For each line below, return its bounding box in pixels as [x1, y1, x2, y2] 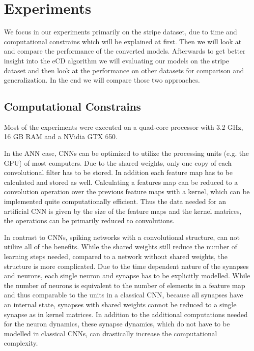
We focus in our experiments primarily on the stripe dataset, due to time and [4, 27, 237, 37]
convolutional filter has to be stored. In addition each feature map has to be [4, 167, 233, 177]
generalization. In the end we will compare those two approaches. [4, 75, 200, 85]
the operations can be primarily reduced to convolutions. [4, 215, 175, 226]
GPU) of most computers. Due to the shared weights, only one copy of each [4, 157, 232, 168]
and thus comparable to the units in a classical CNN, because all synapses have [4, 290, 243, 300]
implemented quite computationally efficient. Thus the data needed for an [4, 196, 226, 206]
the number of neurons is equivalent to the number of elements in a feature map [4, 280, 245, 290]
